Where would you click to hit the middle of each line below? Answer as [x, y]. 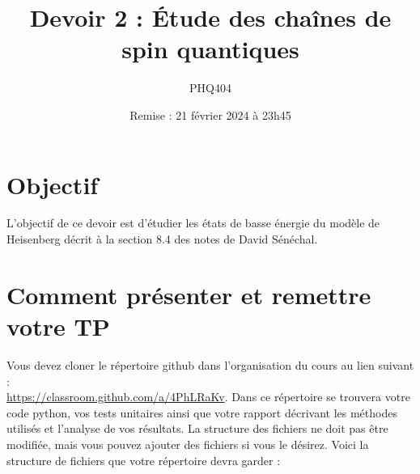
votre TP [58, 326]
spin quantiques [210, 49]
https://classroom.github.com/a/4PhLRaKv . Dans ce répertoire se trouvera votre [208, 397]
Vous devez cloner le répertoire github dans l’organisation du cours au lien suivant [210, 364]
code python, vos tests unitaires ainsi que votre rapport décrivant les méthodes [202, 412]
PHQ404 [210, 88]
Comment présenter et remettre [189, 294]
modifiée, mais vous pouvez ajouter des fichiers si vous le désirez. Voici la [188, 444]
